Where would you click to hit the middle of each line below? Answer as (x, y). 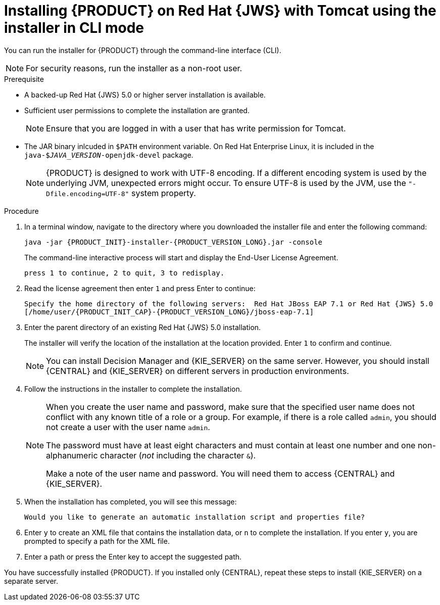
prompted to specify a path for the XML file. (97, 541)
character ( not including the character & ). (178, 455)
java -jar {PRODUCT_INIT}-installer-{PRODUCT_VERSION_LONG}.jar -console (174, 242)
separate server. (31, 581)
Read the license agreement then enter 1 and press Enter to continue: (140, 288)
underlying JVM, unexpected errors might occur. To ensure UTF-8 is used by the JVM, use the (226, 183)
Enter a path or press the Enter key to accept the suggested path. (133, 556)
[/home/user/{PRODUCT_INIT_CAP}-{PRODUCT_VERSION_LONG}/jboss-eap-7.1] (169, 312)
